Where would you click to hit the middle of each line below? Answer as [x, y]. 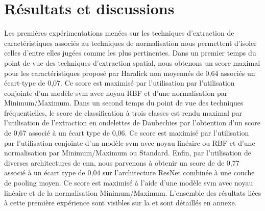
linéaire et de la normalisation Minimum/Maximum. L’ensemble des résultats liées [133, 192]
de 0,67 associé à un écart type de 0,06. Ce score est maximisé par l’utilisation [127, 133]
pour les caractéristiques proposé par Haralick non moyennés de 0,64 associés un [130, 73]
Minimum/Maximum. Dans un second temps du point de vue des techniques [124, 103]
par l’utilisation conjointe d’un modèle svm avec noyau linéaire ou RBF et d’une [130, 142]
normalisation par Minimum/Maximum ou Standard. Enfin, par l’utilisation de [128, 153]
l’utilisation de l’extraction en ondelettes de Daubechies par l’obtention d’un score [132, 123]
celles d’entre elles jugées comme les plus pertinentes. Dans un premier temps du [130, 53]
